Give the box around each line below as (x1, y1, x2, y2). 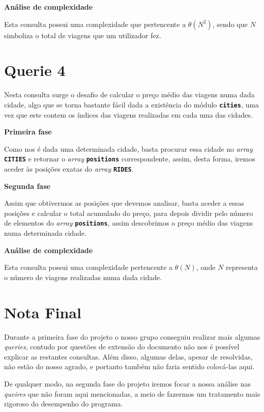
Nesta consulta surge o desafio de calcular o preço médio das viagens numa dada (4, 89, 255, 100)
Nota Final (4, 301, 81, 322)
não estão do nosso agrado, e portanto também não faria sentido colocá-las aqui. (4, 361, 255, 372)
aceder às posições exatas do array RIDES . (4, 163, 134, 174)
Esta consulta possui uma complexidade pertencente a (4, 262, 173, 272)
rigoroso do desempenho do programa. (4, 398, 123, 409)
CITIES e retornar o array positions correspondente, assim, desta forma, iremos (4, 153, 255, 164)
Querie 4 (4, 60, 66, 80)
